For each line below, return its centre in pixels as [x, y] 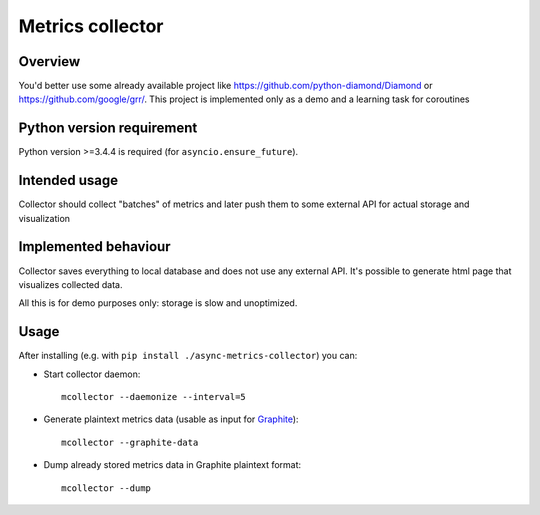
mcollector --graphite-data [130, 442]
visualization [44, 218]
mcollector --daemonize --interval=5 [154, 397]
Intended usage [68, 180]
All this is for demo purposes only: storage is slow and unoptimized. [158, 303]
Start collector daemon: [92, 374]
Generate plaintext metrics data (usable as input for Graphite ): [171, 419]
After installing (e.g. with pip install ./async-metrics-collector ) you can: [188, 356]
